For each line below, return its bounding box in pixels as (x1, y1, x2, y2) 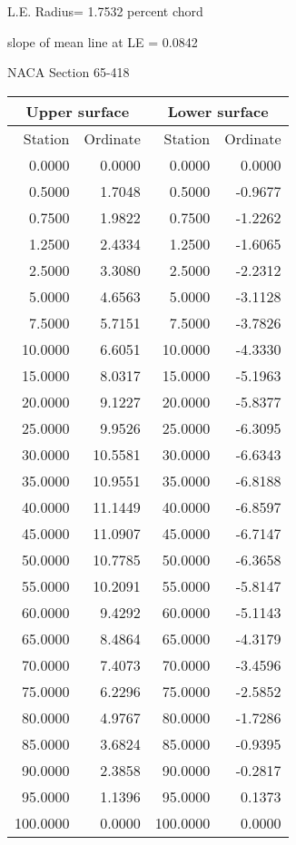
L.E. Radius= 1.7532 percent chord (7, 2, 203, 20)
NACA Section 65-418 (7, 63, 130, 82)
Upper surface (25, 100, 130, 122)
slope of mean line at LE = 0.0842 (7, 32, 198, 51)
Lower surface (167, 100, 269, 122)
